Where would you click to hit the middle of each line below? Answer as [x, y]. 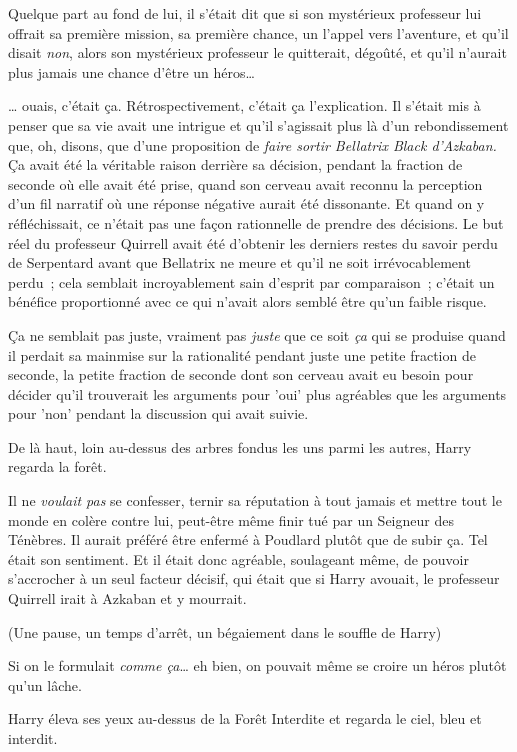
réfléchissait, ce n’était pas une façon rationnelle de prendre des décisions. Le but [256, 222]
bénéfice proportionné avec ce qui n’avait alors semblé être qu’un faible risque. [247, 301]
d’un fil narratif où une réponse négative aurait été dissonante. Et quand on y [246, 203]
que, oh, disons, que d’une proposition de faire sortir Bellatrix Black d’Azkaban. [252, 144]
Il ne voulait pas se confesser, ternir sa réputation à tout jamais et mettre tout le [255, 500]
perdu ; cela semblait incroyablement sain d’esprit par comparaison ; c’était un [251, 281]
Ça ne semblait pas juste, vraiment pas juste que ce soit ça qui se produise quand [257, 334]
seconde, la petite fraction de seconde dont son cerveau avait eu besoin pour [241, 374]
